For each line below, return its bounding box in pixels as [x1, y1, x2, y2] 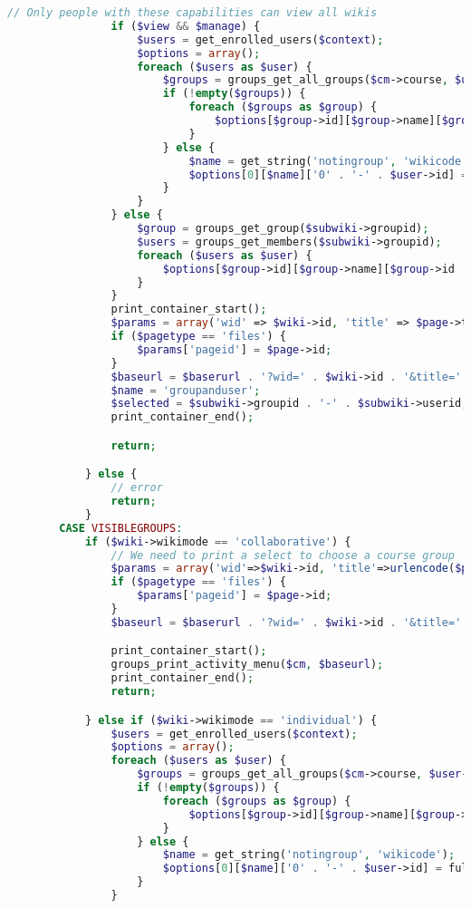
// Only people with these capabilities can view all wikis [7, 6, 378, 19]
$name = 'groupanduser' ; [111, 383, 261, 397]
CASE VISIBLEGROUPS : [59, 521, 183, 535]
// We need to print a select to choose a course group [111, 548, 455, 562]
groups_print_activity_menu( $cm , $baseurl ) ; [111, 658, 384, 671]
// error [111, 481, 163, 495]
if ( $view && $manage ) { [111, 19, 261, 33]
